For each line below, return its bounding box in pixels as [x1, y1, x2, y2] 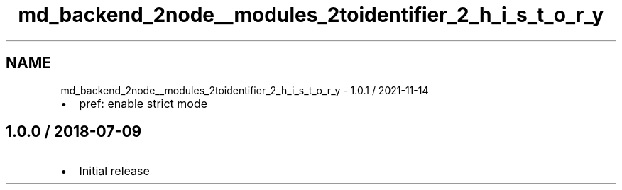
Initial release [79, 164, 150, 179]
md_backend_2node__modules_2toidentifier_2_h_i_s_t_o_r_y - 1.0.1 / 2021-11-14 [60, 84, 429, 96]
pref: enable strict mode [79, 96, 208, 111]
